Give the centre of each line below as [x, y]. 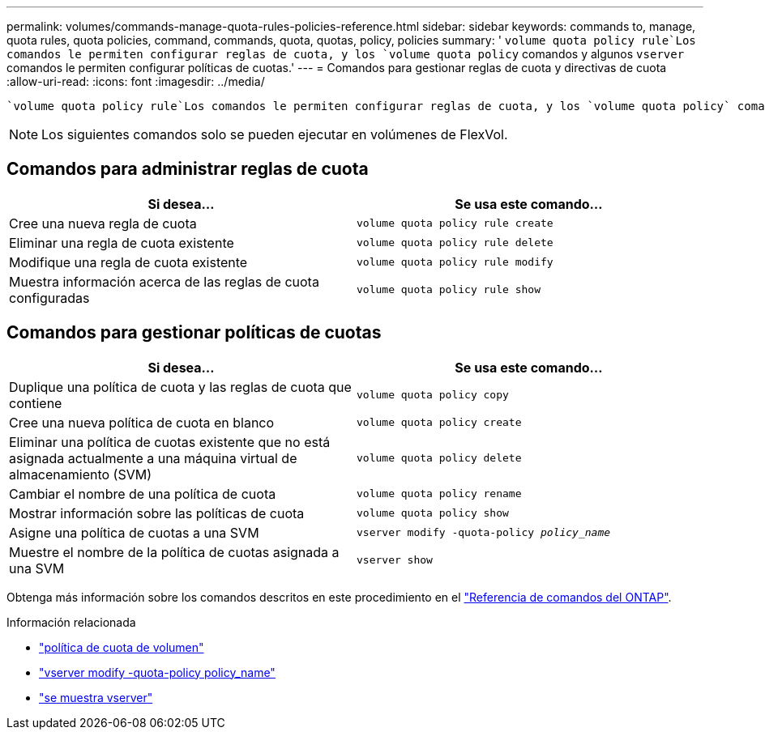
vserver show [395, 560]
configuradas [49, 298]
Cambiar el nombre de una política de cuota [143, 494]
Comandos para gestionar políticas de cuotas [194, 333]
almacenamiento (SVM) [81, 474]
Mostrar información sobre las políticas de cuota [157, 513]
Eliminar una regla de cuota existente [122, 242]
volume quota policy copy [433, 395]
